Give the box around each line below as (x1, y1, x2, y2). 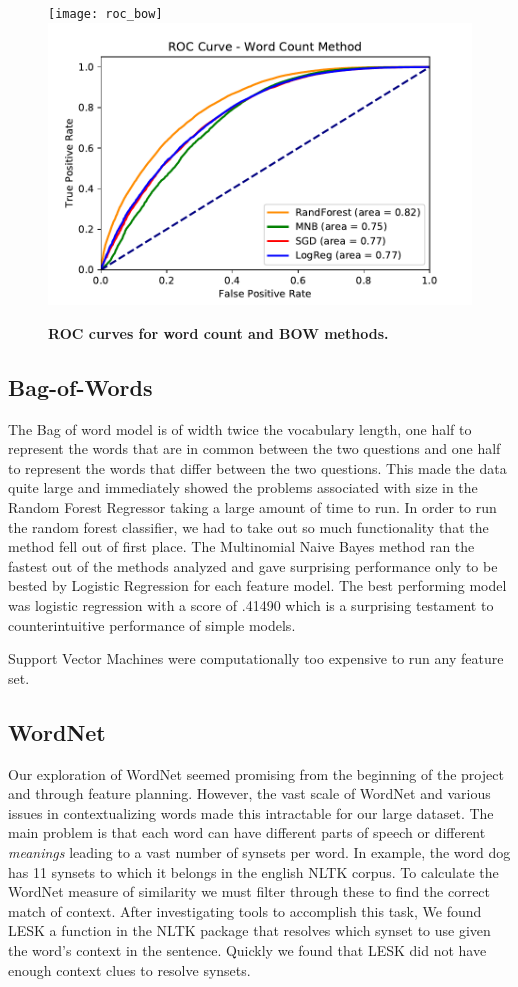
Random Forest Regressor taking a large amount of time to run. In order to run (8, 497, 497, 518)
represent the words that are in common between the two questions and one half (8, 438, 501, 459)
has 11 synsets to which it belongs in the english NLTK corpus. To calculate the (8, 861, 499, 882)
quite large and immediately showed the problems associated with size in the (8, 477, 478, 498)
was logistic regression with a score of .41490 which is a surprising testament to (8, 595, 494, 616)
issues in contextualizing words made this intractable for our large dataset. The (8, 802, 494, 823)
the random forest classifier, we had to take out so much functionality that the (8, 516, 489, 537)
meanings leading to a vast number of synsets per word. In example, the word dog (8, 842, 511, 862)
